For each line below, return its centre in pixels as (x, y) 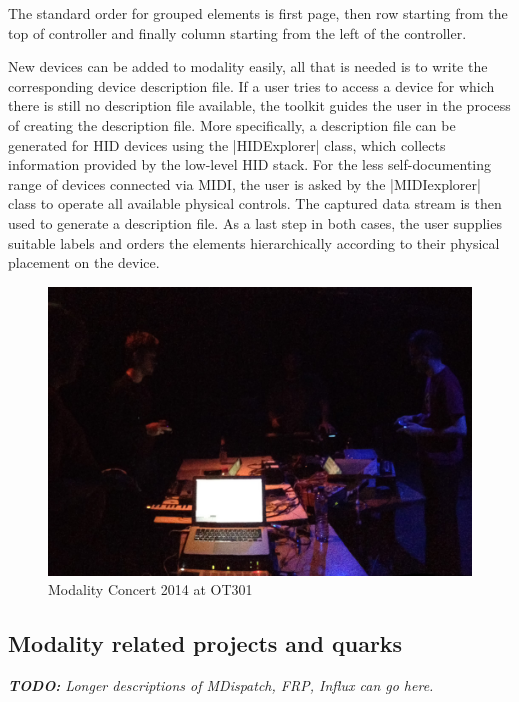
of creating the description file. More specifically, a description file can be (232, 124)
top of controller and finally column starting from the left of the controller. (237, 32)
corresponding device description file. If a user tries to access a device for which (251, 85)
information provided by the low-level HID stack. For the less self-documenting (250, 164)
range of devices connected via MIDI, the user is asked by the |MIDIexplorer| (244, 183)
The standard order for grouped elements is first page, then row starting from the (258, 13)
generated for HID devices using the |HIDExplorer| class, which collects (227, 144)
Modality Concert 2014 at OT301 (150, 589)
